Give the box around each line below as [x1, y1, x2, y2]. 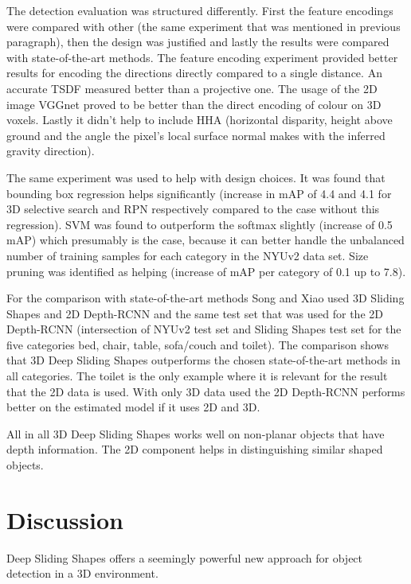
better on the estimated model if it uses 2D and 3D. [6, 399, 260, 415]
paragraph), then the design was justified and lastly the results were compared [6, 33, 389, 50]
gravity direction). [6, 142, 95, 159]
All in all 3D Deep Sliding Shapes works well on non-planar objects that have [6, 425, 385, 442]
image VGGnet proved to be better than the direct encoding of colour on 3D [6, 95, 382, 112]
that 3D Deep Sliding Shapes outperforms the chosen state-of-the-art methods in [6, 352, 401, 368]
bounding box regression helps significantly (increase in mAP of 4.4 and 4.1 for [6, 185, 392, 201]
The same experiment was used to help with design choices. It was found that [6, 169, 386, 185]
